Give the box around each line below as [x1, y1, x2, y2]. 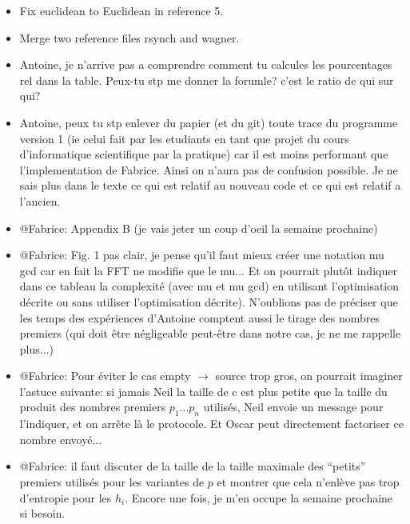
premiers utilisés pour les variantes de [19, 474, 205, 490]
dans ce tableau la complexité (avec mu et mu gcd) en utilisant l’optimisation [19, 278, 400, 294]
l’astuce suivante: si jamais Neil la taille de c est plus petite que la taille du [19, 382, 388, 399]
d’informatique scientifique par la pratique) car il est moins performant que [19, 146, 388, 162]
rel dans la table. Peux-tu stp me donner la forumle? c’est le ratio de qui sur [19, 71, 394, 88]
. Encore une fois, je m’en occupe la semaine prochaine [125, 489, 393, 506]
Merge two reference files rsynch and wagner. [19, 29, 240, 46]
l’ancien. [19, 192, 61, 209]
